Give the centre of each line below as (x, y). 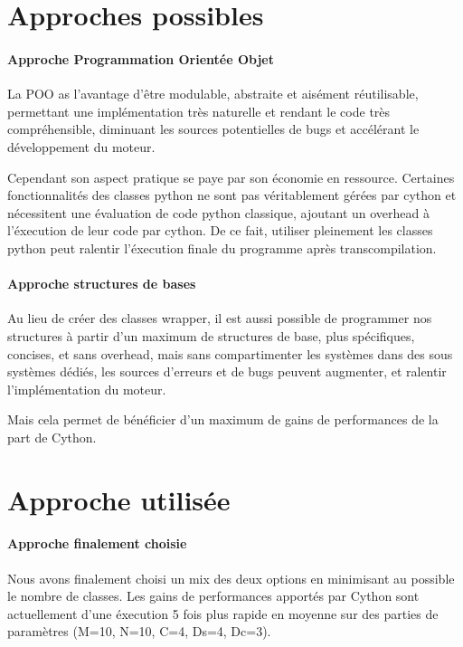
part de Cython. (52, 437)
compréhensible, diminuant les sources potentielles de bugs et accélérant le (213, 129)
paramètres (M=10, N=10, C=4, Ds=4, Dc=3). (139, 631)
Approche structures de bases (102, 284)
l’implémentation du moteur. (87, 389)
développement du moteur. (81, 146)
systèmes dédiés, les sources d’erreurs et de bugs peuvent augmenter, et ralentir (227, 371)
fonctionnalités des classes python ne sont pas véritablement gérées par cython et (232, 195)
